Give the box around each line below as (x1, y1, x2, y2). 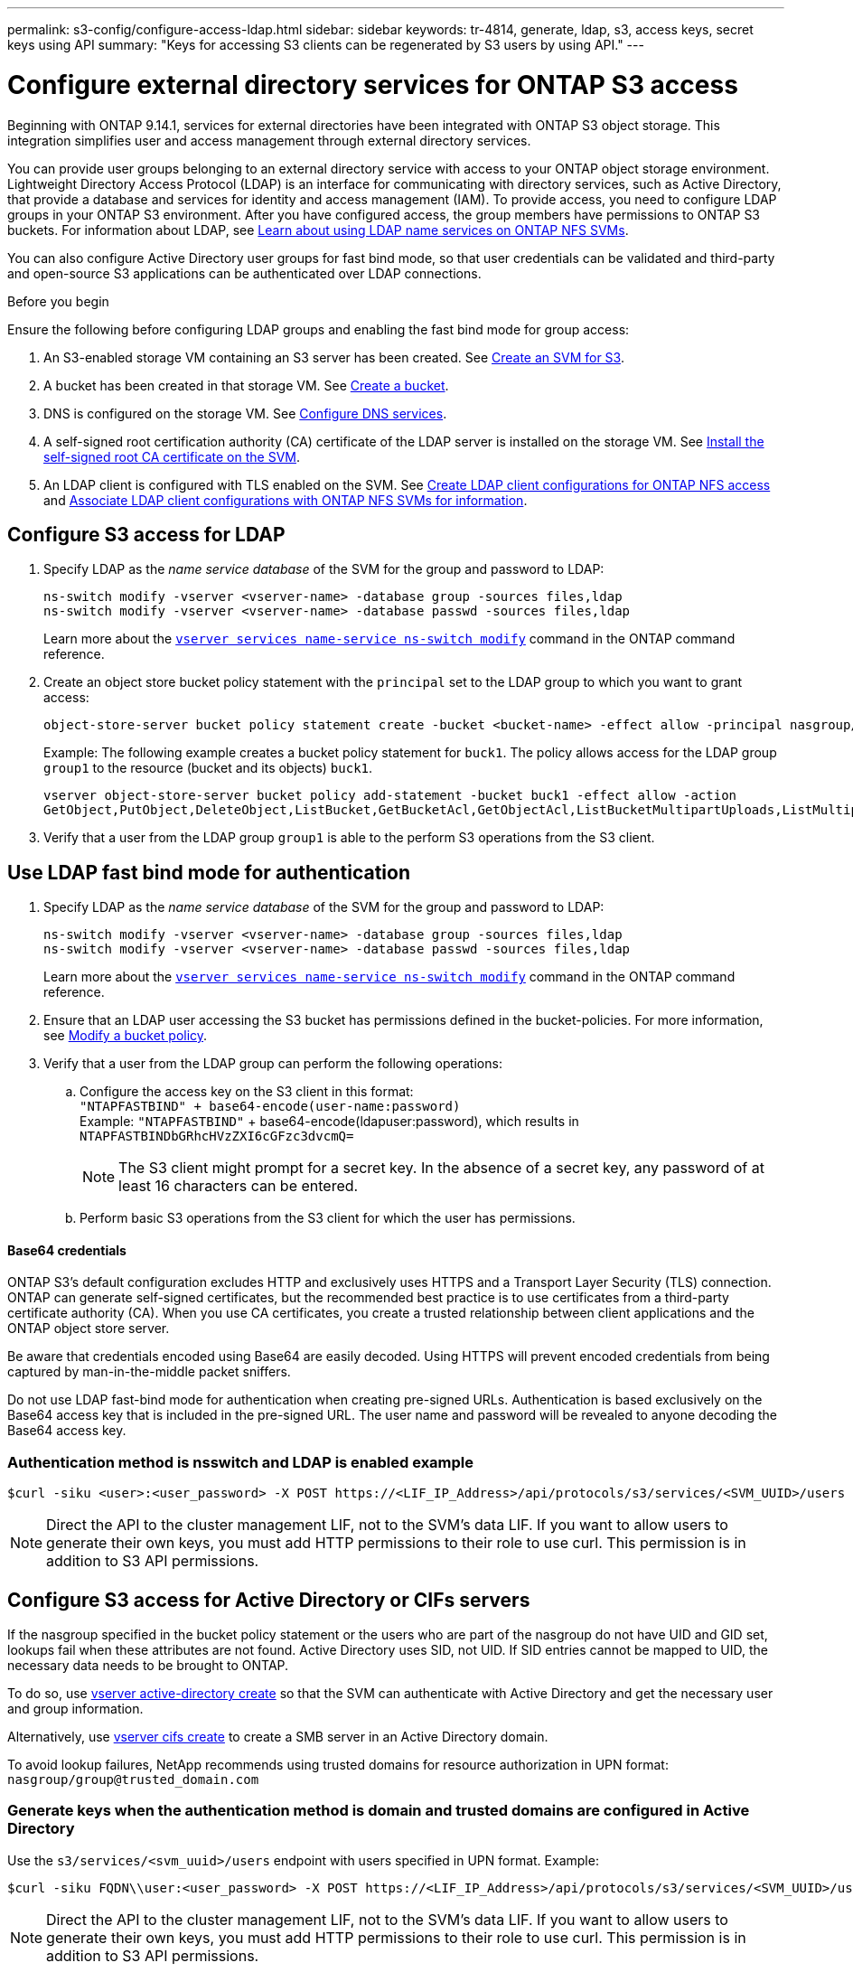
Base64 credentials (7, 1242, 127, 1258)
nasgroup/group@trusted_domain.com (7, 1772, 259, 1787)
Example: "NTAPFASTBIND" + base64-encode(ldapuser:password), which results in (80, 1113, 579, 1130)
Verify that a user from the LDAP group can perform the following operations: (43, 1056, 502, 1072)
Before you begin (7, 293, 109, 309)
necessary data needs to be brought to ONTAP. (7, 1657, 289, 1673)
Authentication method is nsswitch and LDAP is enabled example (7, 1452, 474, 1471)
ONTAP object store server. (7, 1320, 170, 1337)
